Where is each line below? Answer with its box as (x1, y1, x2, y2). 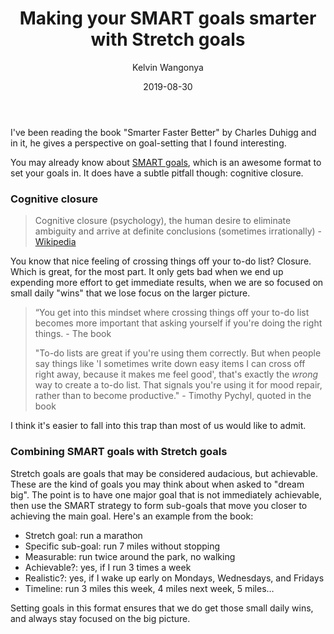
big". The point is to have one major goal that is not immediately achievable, (10, 488, 322, 501)
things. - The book (34, 328, 112, 340)
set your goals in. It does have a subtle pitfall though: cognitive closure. (10, 167, 304, 179)
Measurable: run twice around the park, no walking (24, 550, 236, 562)
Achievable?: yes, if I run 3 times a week (24, 561, 192, 573)
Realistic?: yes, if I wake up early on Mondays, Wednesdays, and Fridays (24, 572, 325, 584)
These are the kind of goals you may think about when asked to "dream (10, 478, 305, 490)
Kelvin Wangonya (132, 61, 204, 73)
